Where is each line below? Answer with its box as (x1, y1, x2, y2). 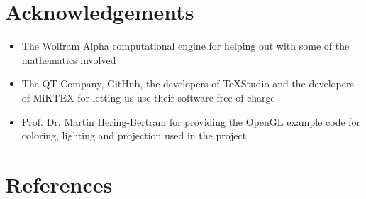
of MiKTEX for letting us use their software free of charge (21, 90, 275, 104)
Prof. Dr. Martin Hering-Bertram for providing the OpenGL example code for (21, 114, 361, 129)
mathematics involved (21, 52, 116, 67)
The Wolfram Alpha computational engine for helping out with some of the (21, 38, 350, 53)
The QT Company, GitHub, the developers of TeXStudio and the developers (21, 76, 354, 91)
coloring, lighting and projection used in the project (21, 128, 247, 143)
